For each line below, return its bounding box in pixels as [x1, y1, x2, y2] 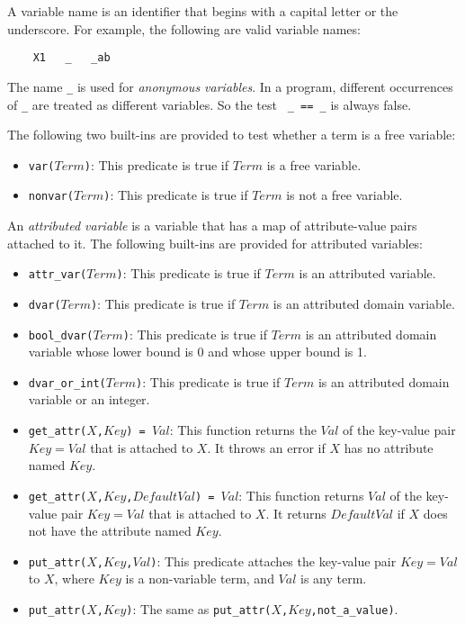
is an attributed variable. [299, 264, 436, 283]
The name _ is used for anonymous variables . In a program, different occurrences [7, 77, 453, 95]
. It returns [265, 503, 326, 522]
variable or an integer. [28, 390, 150, 409]
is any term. [300, 569, 367, 588]
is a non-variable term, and [125, 569, 274, 588]
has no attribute [344, 438, 434, 457]
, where [54, 569, 94, 588]
